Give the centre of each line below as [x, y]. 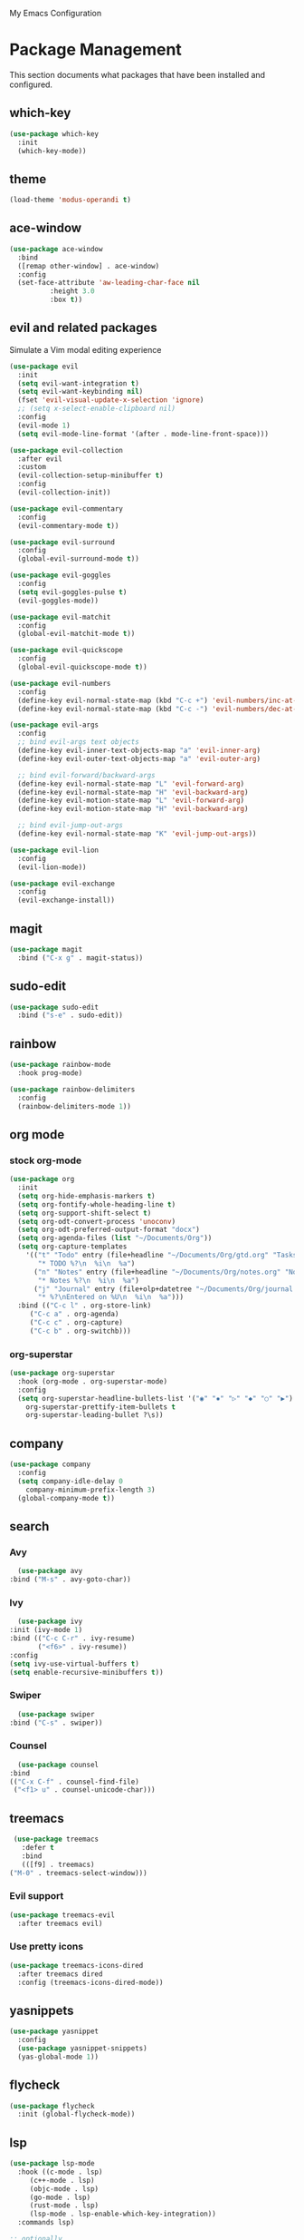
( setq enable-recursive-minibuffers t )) [87, 1672]
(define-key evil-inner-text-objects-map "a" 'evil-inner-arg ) [139, 751]
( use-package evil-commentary [66, 509]
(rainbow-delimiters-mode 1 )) [74, 1106]
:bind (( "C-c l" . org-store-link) [85, 1306]
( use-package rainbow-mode [60, 1065]
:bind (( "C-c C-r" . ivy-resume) [72, 1638]
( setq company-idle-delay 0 [71, 1481]
